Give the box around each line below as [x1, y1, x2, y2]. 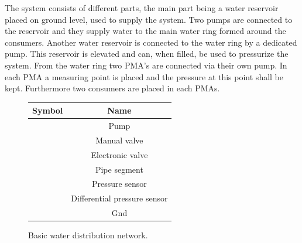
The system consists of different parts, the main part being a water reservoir [5, 2, 279, 13]
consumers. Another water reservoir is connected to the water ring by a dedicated [5, 36, 297, 48]
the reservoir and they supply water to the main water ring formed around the [5, 25, 286, 37]
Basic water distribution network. [28, 229, 148, 241]
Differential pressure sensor [71, 192, 168, 204]
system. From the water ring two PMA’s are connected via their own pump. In [5, 59, 287, 71]
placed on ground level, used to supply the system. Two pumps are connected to [5, 13, 293, 25]
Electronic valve [91, 148, 148, 160]
